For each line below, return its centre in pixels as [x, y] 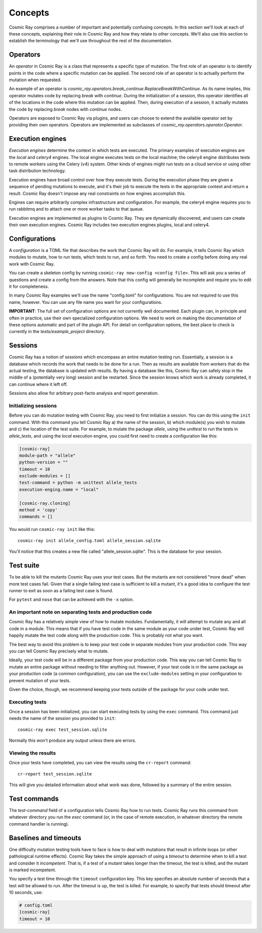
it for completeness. [29, 286]
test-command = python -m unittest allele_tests [78, 483]
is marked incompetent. [33, 870]
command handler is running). [39, 824]
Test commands [34, 799]
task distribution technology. [37, 171]
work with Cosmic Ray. [32, 264]
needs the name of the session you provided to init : [62, 718]
